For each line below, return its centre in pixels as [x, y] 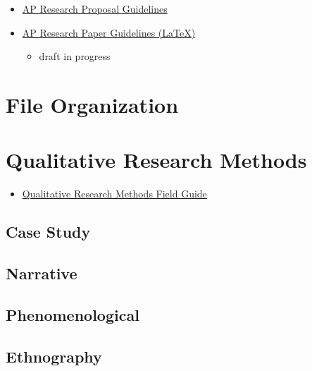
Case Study [48, 232]
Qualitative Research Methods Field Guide [114, 194]
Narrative [42, 273]
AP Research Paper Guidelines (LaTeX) [109, 32]
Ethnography [54, 356]
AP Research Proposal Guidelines [95, 8]
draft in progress [75, 56]
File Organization [92, 104]
